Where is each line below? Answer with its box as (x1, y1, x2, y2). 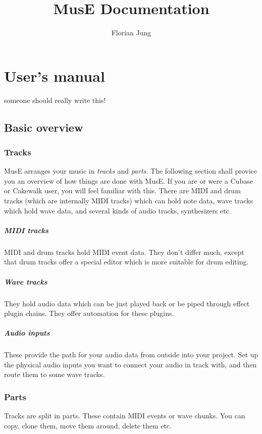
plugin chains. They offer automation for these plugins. (4, 308, 174, 318)
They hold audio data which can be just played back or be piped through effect (4, 298, 250, 308)
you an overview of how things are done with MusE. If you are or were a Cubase (4, 175, 253, 186)
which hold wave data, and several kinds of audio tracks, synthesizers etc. (4, 205, 231, 215)
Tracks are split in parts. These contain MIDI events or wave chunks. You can (4, 410, 245, 421)
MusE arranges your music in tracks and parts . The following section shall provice (4, 166, 257, 176)
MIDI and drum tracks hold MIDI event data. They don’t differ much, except (4, 246, 244, 257)
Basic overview (4, 119, 83, 135)
